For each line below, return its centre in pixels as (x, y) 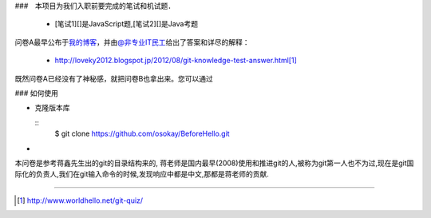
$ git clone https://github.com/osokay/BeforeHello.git (142, 134)
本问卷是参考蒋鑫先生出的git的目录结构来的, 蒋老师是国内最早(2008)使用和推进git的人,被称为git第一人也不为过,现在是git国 (214, 163)
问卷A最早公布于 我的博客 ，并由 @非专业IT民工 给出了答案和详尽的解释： (132, 42)
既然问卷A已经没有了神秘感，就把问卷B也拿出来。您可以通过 (114, 78)
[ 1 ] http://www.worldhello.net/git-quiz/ (80, 200)
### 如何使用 (37, 93)
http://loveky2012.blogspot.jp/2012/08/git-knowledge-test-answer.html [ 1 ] (176, 61)
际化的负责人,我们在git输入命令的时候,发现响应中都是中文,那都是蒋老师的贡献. (142, 174)
